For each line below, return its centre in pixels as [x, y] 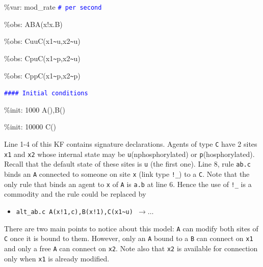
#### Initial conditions [46, 94]
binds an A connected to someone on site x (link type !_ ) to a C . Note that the [127, 174]
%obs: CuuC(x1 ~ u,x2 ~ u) [42, 41]
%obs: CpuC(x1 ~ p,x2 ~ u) [42, 58]
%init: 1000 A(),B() [35, 109]
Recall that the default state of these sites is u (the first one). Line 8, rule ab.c [127, 164]
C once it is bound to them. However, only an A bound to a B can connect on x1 [129, 238]
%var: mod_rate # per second [53, 7]
